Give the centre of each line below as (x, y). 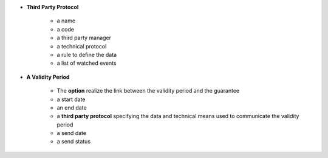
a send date (72, 133)
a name (66, 21)
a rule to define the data (87, 54)
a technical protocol (82, 46)
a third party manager (84, 38)
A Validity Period (48, 77)
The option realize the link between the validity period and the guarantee (148, 91)
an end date (72, 107)
